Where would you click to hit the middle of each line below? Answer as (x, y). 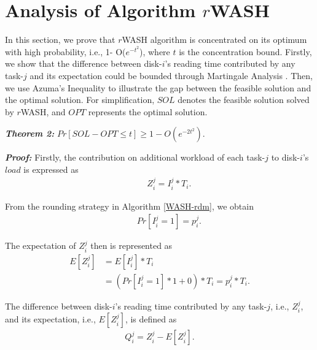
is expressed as (51, 169)
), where (155, 51)
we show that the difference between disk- (84, 63)
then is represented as (131, 245)
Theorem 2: (30, 133)
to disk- (286, 157)
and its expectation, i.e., (50, 319)
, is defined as (151, 319)
